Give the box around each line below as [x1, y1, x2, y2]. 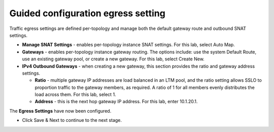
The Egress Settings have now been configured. [9, 108, 112, 114]
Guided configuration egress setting [9, 8, 166, 19]
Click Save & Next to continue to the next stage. [22, 117, 122, 123]
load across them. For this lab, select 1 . [35, 91, 116, 97]
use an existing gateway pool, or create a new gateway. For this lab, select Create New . [22, 56, 205, 62]
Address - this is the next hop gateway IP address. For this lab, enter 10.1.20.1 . [35, 98, 198, 105]
